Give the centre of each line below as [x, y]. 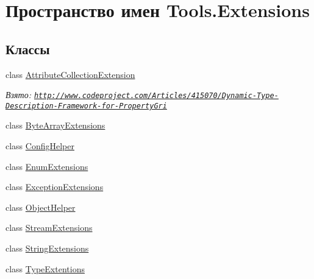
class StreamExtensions [49, 228]
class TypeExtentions [45, 268]
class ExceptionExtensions [55, 187]
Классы [28, 48]
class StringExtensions [47, 248]
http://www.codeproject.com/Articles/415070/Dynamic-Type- [156, 96]
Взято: [18, 95]
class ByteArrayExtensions [55, 125]
